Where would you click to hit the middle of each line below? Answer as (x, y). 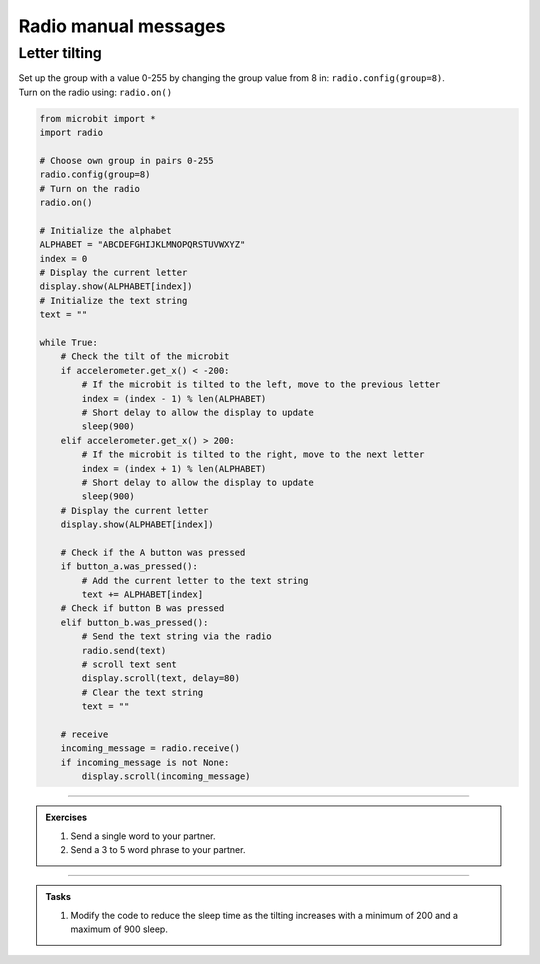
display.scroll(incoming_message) (166, 776)
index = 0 (63, 258)
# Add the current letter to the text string (195, 580)
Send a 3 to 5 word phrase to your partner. (158, 849)
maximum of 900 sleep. (119, 929)
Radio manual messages (122, 26)
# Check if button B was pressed (142, 608)
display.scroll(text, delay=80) (160, 678)
